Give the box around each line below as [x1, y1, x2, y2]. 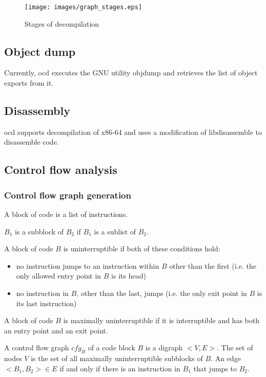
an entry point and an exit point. [4, 325, 108, 335]
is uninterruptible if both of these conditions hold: [63, 243, 220, 254]
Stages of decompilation [25, 18, 99, 29]
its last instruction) [16, 297, 77, 308]
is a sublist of [94, 226, 136, 236]
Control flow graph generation [4, 188, 131, 201]
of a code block [88, 342, 135, 353]
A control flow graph [4, 342, 69, 353]
